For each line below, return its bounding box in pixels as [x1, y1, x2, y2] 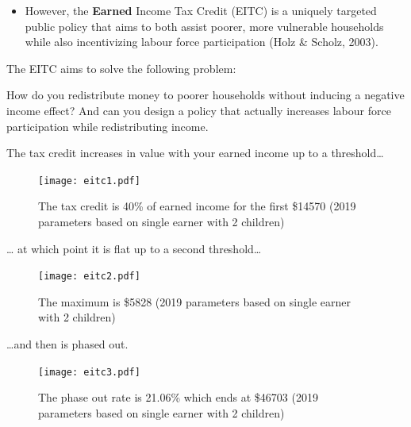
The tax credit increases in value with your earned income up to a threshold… [6, 144, 384, 161]
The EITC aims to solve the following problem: [6, 60, 236, 76]
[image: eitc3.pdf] [38, 366, 140, 378]
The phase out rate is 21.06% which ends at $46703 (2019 [38, 389, 318, 406]
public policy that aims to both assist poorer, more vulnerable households [25, 17, 384, 34]
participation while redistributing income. [6, 117, 209, 134]
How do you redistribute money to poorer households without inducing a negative [6, 87, 405, 103]
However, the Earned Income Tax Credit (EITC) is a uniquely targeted [25, 2, 377, 18]
